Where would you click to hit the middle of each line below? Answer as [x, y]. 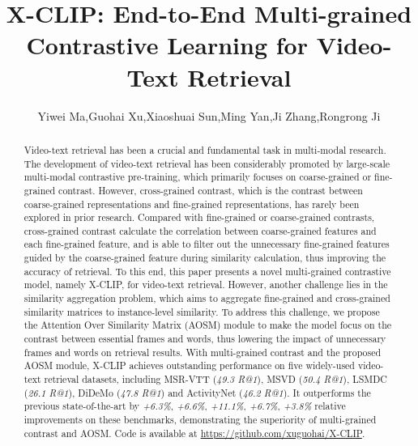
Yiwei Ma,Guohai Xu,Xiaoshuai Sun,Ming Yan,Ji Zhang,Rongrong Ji [209, 115]
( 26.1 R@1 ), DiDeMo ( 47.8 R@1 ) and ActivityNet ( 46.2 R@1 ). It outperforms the [197, 392]
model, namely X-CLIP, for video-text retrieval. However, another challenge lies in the [206, 285]
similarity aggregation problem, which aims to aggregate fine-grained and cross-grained [207, 298]
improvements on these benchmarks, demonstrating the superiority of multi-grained [200, 420]
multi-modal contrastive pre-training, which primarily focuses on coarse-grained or [198, 177]
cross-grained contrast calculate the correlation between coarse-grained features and [200, 230]
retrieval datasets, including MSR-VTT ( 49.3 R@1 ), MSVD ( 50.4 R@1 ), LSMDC [215, 379]
